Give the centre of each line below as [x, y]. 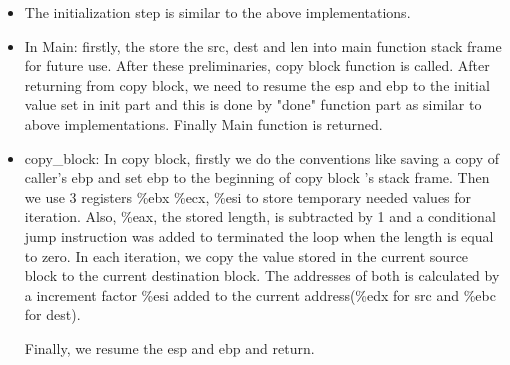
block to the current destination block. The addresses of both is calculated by [262, 275]
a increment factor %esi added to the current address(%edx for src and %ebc [260, 294]
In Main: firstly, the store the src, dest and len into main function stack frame [263, 45]
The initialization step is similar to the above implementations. [217, 12]
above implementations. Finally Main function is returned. [203, 123]
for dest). [52, 314]
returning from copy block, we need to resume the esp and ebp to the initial [257, 84]
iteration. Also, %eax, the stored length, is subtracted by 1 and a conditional [260, 216]
